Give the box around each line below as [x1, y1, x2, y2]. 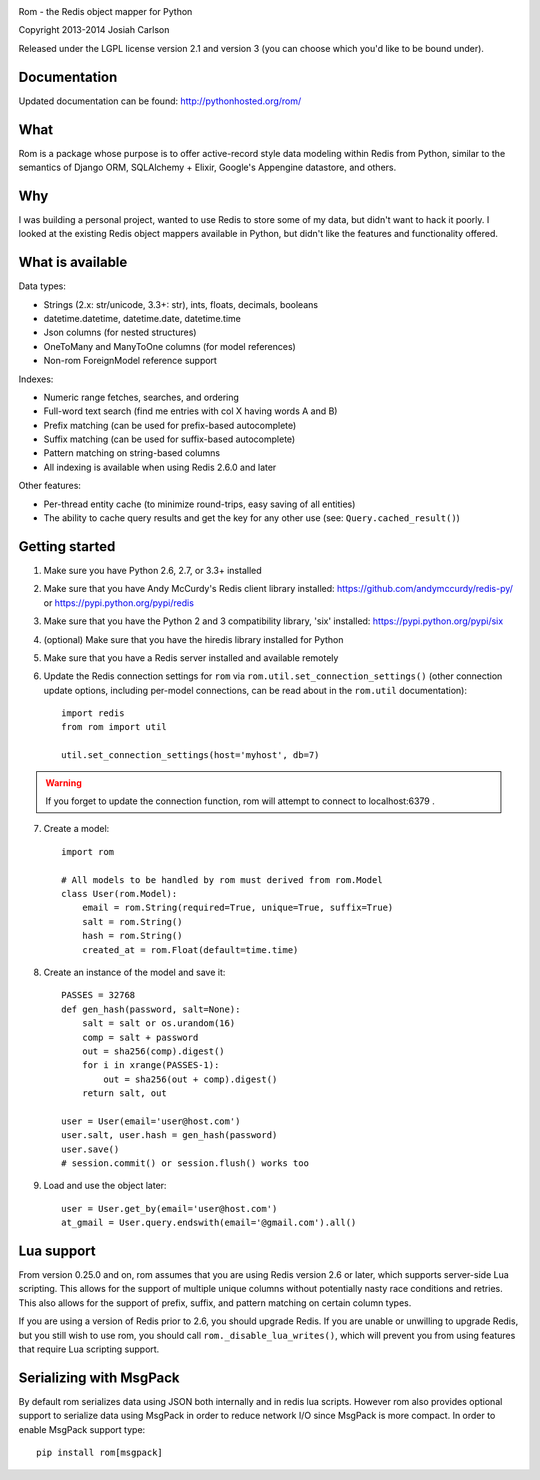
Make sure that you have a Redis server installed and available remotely [43, 651, 339, 664]
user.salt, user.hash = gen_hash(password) [61, 1130, 278, 1141]
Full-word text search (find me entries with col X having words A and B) [43, 405, 338, 417]
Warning [45, 776, 82, 789]
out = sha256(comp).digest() [81, 1045, 225, 1057]
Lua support [18, 1243, 96, 1259]
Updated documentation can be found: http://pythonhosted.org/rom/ [18, 95, 302, 107]
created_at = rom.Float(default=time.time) [81, 944, 299, 955]
